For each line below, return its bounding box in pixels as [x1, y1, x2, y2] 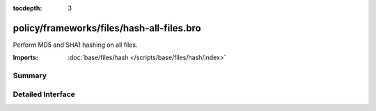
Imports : [13, 53, 38, 62]
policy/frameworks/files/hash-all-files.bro [13, 22, 201, 34]
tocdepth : [13, 4, 42, 12]
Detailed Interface [13, 89, 76, 99]
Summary [13, 71, 47, 80]
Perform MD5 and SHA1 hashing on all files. [13, 40, 138, 49]
